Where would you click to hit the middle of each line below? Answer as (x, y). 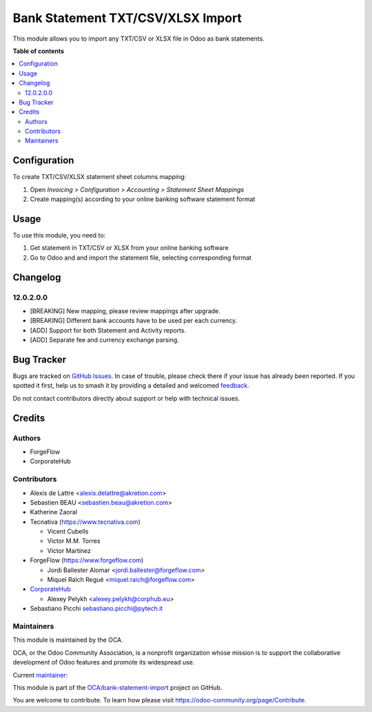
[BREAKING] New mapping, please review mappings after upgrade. (125, 311)
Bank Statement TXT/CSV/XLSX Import (127, 18)
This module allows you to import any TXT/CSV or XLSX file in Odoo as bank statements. (138, 39)
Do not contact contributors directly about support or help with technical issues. (126, 398)
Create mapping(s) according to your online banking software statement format (143, 199)
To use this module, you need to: (59, 235)
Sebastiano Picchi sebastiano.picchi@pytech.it (96, 609)
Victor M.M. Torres (74, 541)
